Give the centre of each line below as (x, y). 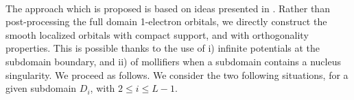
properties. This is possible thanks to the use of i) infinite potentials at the (163, 48)
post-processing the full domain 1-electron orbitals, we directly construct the (166, 21)
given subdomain (41, 88)
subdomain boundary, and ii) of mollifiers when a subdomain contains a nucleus (173, 61)
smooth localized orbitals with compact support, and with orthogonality (157, 34)
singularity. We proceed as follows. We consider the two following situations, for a (177, 74)
